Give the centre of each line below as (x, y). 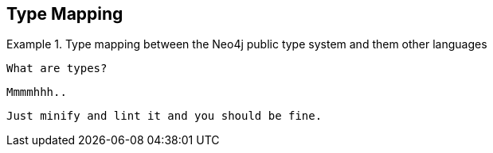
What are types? (57, 69)
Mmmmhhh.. (37, 92)
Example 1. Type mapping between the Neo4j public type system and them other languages (247, 44)
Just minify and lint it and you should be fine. (164, 116)
